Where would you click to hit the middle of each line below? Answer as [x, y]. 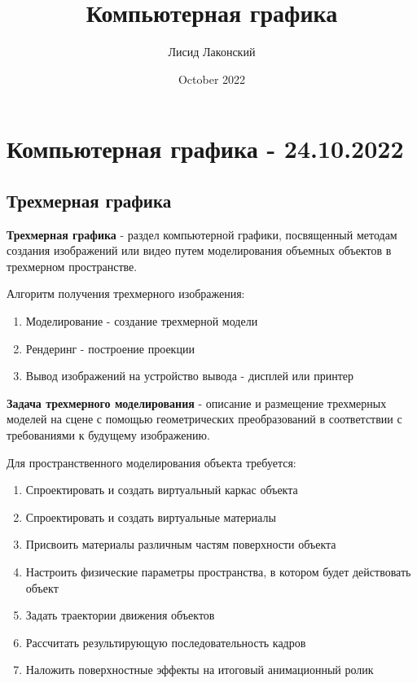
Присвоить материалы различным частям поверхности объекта [181, 544]
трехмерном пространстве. [72, 266]
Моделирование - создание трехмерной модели [142, 321]
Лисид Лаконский [212, 52]
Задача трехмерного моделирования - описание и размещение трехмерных [197, 403]
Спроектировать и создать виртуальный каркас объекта [162, 490]
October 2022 [212, 79]
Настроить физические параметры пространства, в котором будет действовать [218, 572]
